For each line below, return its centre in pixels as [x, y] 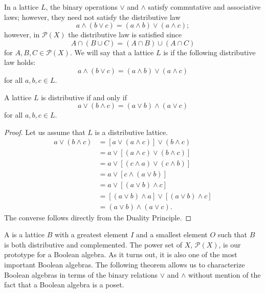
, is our [230, 244]
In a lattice [21, 7]
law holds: [20, 62]
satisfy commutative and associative [204, 7]
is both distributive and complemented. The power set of [93, 244]
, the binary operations [82, 7]
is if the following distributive [209, 52]
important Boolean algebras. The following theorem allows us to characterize [125, 264]
